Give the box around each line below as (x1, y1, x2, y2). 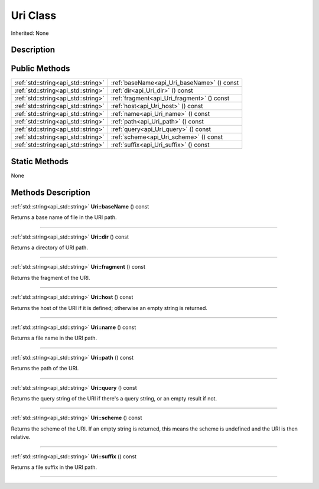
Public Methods (11, 64, 70, 74)
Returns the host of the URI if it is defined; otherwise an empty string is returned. (11, 304, 208, 311)
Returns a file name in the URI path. (11, 334, 97, 342)
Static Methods (11, 157, 69, 167)
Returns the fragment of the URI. (11, 274, 90, 281)
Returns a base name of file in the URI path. (11, 214, 117, 221)
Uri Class (11, 9, 57, 22)
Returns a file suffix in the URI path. (11, 464, 97, 471)
